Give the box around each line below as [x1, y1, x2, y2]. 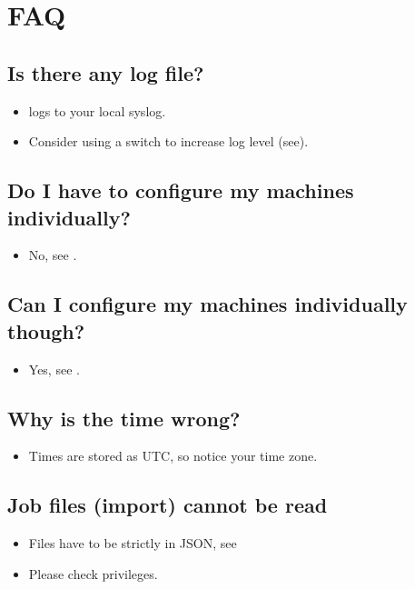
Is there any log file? [7, 58, 204, 86]
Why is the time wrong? [7, 404, 241, 432]
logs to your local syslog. [28, 101, 166, 120]
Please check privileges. [28, 564, 158, 583]
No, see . [28, 245, 77, 265]
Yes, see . [28, 359, 80, 378]
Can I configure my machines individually [7, 290, 408, 318]
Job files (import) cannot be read [7, 491, 328, 519]
